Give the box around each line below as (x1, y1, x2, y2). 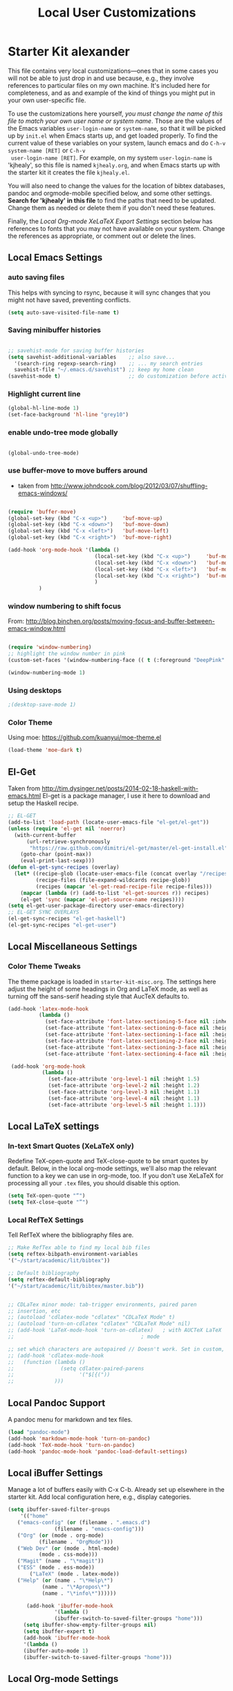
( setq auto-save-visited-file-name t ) (8, 309, 120, 316)
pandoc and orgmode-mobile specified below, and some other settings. (8, 189, 212, 197)
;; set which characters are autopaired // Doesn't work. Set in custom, (8, 1345, 225, 1353)
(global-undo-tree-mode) (8, 450, 80, 456)
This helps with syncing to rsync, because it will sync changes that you (8, 288, 211, 297)
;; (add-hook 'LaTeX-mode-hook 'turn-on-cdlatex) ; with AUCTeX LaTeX (8, 1327, 222, 1334)
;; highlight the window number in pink (8, 650, 127, 658)
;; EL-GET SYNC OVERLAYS (8, 909, 80, 916)
